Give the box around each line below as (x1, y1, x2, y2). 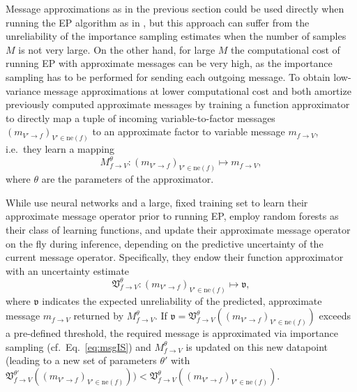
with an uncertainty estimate (6, 263, 130, 278)
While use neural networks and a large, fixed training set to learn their (6, 195, 308, 209)
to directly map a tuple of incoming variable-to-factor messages (6, 110, 275, 125)
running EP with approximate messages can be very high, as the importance (6, 56, 333, 70)
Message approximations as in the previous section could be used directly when (6, 1, 344, 15)
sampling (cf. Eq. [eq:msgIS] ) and (6, 339, 151, 354)
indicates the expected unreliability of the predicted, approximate (42, 293, 322, 308)
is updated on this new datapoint (185, 339, 328, 354)
